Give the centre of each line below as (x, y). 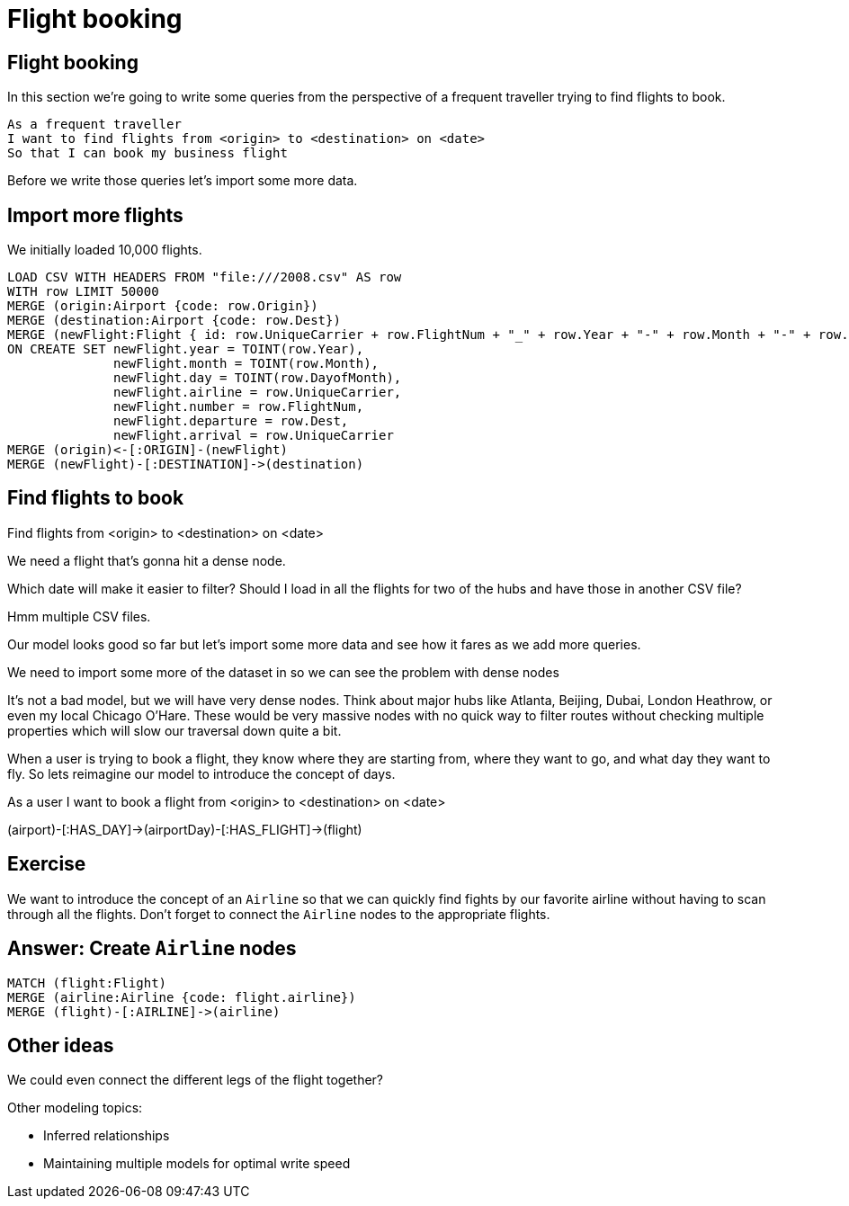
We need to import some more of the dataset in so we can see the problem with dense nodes (283, 672)
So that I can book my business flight (147, 153)
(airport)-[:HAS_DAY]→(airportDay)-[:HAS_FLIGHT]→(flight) (185, 829)
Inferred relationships (107, 1136)
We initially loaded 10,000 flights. (105, 250)
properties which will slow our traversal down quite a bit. (174, 730)
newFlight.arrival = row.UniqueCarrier (254, 436)
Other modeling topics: (75, 1108)
